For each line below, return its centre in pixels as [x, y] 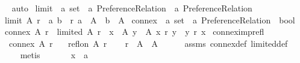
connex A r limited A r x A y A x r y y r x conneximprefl [134, 31]
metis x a [54, 55]
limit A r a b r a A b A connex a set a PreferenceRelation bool [150, 19]
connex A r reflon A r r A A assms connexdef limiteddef [148, 43]
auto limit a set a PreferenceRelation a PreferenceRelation [132, 8]
